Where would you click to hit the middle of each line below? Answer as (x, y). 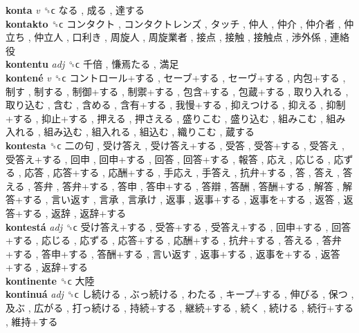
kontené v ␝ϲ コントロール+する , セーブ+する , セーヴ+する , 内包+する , (176, 77)
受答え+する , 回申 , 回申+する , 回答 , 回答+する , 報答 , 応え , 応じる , (168, 159)
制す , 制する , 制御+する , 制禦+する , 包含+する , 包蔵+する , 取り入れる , (177, 91)
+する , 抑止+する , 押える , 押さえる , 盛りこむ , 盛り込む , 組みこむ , (164, 118)
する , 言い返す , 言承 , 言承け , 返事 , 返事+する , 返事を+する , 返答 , (181, 199)
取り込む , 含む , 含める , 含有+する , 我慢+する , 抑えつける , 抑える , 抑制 (176, 105)
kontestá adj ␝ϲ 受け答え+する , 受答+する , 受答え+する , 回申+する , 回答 (178, 226)
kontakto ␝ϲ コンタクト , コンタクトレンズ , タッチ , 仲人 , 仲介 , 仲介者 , (173, 23)
